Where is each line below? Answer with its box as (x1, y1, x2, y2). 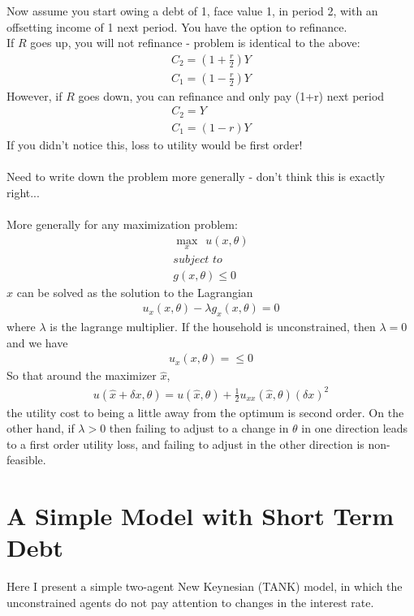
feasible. (6, 451, 46, 468)
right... (6, 183, 40, 200)
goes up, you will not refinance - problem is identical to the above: (30, 34, 360, 51)
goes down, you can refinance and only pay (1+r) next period (78, 87, 385, 104)
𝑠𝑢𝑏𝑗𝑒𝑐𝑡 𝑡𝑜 (173, 253, 222, 265)
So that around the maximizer (6, 367, 157, 384)
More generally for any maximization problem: (6, 215, 238, 232)
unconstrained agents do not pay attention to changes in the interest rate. (6, 593, 374, 610)
